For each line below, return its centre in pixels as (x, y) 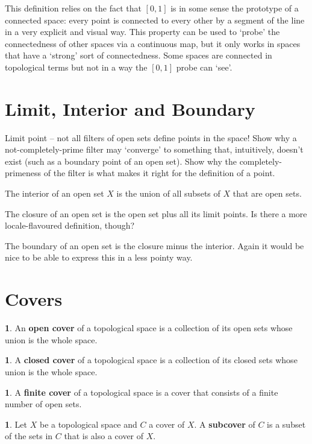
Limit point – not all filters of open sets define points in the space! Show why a (151, 137)
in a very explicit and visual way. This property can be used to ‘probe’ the (142, 32)
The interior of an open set (55, 193)
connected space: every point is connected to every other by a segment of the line (155, 20)
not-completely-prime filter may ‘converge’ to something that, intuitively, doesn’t (154, 149)
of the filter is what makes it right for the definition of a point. (159, 173)
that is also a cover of (104, 436)
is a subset (286, 424)
